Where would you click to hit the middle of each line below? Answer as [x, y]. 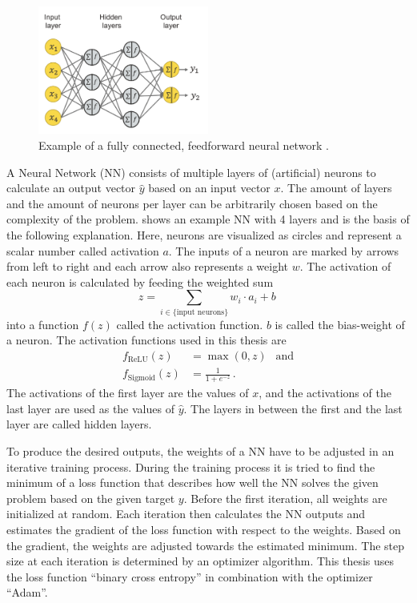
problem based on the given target [91, 498]
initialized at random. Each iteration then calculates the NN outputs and [186, 514]
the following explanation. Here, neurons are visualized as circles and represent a [204, 234]
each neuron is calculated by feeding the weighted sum [140, 281]
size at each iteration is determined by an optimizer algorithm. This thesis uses [200, 561]
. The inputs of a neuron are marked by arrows [284, 250]
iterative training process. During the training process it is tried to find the [191, 466]
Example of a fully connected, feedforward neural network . [184, 145]
